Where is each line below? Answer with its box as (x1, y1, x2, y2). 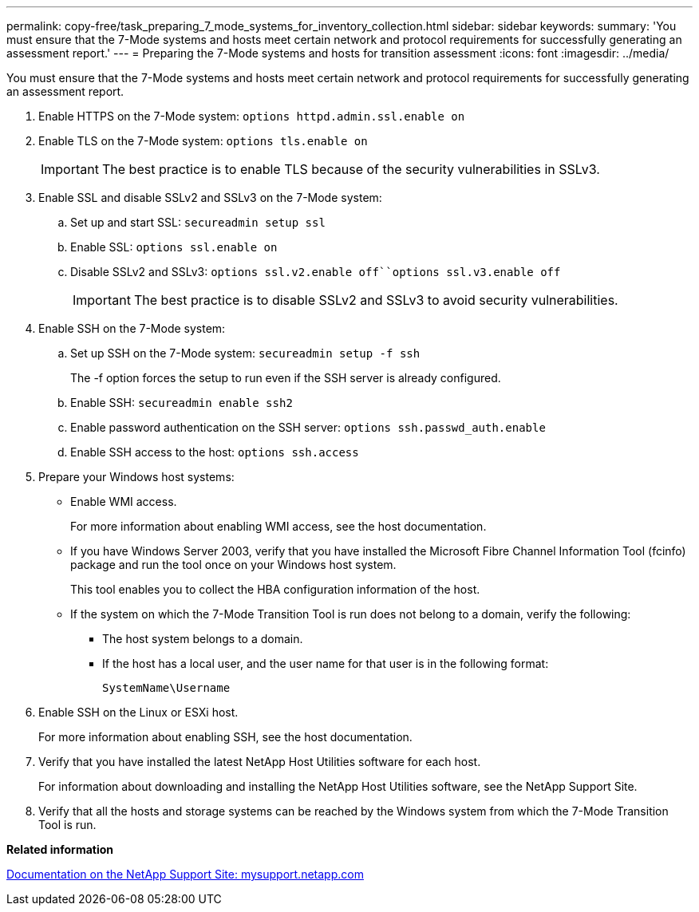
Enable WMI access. (70, 495, 177, 508)
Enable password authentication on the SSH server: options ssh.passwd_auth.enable (70, 420, 546, 434)
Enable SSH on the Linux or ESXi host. (38, 705, 239, 719)
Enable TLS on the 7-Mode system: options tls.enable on (38, 134, 368, 148)
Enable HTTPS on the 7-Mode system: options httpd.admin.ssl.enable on (38, 109, 465, 123)
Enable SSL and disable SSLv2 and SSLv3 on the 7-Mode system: (38, 191, 382, 204)
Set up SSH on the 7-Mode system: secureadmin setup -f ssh (70, 346, 421, 360)
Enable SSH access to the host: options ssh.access (70, 445, 359, 459)
